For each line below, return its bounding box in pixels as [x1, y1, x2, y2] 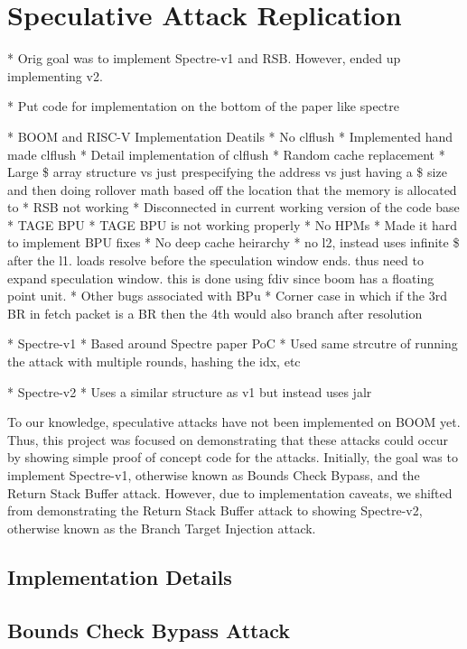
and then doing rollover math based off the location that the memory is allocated [7, 180, 457, 199]
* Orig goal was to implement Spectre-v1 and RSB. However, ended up [7, 49, 401, 68]
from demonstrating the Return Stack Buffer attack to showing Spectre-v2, [7, 501, 423, 520]
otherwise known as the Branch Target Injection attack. [7, 518, 316, 537]
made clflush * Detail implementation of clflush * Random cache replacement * [7, 144, 445, 163]
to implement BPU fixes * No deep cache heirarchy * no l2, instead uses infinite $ [7, 233, 460, 252]
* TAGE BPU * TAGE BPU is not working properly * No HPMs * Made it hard [7, 215, 458, 234]
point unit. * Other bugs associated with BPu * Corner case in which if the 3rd [7, 286, 447, 305]
